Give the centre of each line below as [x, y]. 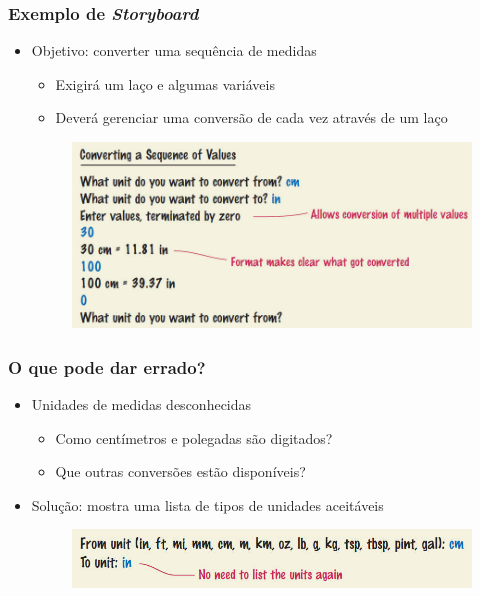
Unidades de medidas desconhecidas [141, 404]
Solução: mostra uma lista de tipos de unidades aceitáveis [207, 504]
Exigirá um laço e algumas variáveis [165, 83]
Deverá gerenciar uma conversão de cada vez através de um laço [251, 117]
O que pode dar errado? [107, 366]
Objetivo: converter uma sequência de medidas [174, 50]
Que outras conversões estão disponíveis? [180, 471]
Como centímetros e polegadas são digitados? [194, 437]
